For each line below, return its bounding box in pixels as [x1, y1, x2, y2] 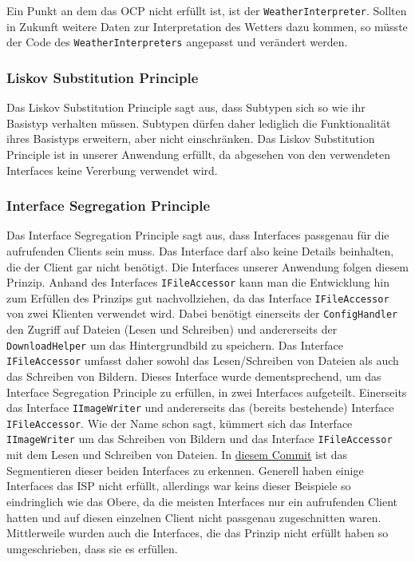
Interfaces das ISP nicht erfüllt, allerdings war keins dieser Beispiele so [6, 477, 351, 494]
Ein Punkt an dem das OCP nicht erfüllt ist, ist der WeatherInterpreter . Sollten [6, 2, 407, 18]
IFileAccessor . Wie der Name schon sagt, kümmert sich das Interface [6, 414, 353, 431]
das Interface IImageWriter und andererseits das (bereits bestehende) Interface [6, 399, 394, 416]
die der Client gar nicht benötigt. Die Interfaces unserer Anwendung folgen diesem [6, 258, 409, 275]
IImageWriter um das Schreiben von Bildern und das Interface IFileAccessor [6, 430, 393, 447]
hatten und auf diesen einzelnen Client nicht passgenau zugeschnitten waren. [6, 509, 381, 525]
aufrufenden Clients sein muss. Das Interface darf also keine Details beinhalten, [6, 242, 394, 259]
